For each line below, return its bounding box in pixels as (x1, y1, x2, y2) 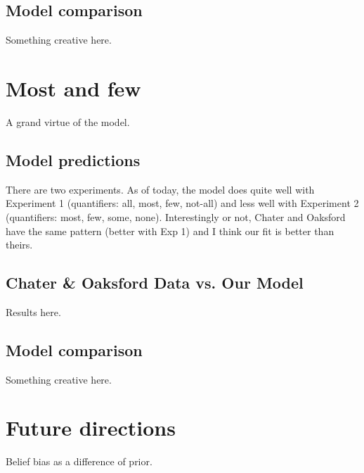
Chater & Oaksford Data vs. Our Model (6, 272, 304, 294)
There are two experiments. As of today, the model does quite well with (6, 182, 315, 196)
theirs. (6, 237, 33, 252)
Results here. (6, 304, 61, 319)
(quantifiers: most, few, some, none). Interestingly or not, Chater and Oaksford (6, 209, 346, 224)
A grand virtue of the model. (6, 114, 130, 129)
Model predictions (6, 149, 141, 170)
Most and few (6, 73, 141, 102)
